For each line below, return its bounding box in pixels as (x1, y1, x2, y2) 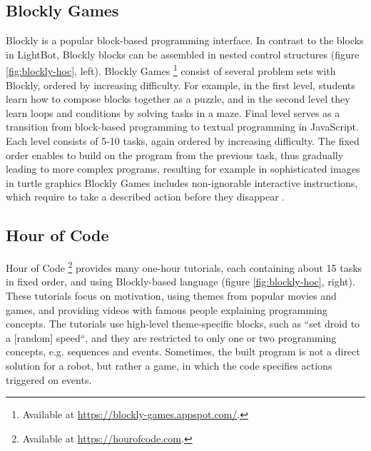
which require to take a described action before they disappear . (6, 189, 285, 204)
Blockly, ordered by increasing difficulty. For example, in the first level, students (6, 77, 355, 92)
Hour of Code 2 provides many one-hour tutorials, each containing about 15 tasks (6, 258, 362, 275)
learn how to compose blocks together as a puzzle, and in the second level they (6, 91, 350, 106)
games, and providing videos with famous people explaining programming (6, 302, 327, 317)
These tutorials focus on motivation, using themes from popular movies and (6, 288, 337, 303)
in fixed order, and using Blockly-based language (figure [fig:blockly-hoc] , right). (6, 274, 355, 289)
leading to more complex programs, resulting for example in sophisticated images (6, 161, 360, 176)
